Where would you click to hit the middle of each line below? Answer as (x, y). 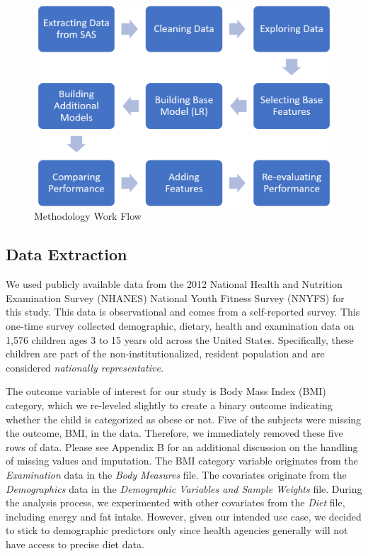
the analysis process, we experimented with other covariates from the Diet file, (176, 502)
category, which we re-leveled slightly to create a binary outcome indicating (169, 405)
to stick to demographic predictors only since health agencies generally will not (177, 530)
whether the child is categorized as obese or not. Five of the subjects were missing (184, 419)
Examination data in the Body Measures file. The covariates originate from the (176, 474)
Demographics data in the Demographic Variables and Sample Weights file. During (184, 488)
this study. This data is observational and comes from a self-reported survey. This (183, 312)
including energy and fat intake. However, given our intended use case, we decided (184, 516)
